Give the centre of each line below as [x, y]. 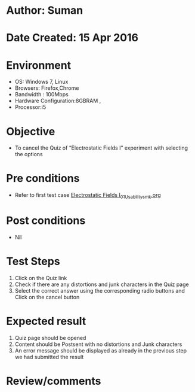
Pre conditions [43, 179]
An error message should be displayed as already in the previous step [100, 350]
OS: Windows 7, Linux [41, 82]
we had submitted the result [49, 357]
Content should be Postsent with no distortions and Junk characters [98, 344]
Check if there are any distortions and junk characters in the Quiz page [102, 284]
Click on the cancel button [47, 297]
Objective [31, 131]
